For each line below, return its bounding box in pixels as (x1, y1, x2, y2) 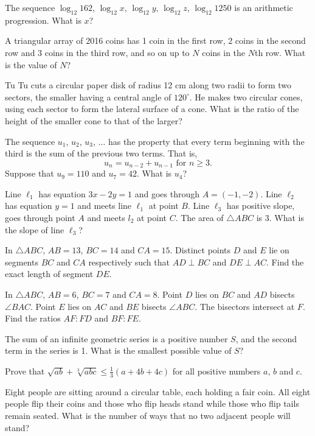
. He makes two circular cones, (189, 90, 303, 103)
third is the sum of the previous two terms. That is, (5, 147, 198, 160)
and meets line (77, 199, 132, 212)
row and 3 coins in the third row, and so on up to (5, 46, 190, 58)
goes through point (5, 211, 75, 223)
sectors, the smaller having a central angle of (5, 90, 171, 103)
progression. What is (5, 13, 81, 26)
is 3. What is (256, 211, 305, 223)
